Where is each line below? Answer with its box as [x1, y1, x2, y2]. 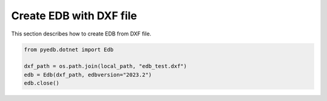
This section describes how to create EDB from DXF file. [11, 30, 151, 37]
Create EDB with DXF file [11, 9, 137, 22]
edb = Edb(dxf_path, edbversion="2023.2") [24, 71, 152, 78]
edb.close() [24, 80, 60, 87]
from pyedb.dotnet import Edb [24, 46, 114, 53]
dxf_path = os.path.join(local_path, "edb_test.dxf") [24, 63, 187, 70]
